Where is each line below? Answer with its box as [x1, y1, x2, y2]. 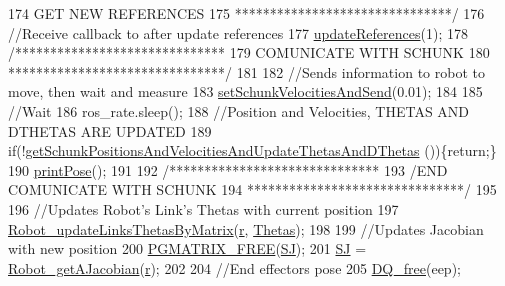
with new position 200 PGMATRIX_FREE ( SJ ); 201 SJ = [8, 238, 367, 259]
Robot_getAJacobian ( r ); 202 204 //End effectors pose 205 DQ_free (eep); [8, 257, 461, 278]
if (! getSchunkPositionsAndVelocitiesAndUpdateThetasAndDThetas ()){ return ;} [8, 140, 497, 161]
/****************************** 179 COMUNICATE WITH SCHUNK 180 [8, 42, 490, 63]
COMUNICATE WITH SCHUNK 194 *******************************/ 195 [8, 179, 497, 200]
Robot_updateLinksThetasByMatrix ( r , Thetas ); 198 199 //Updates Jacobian [8, 218, 484, 239]
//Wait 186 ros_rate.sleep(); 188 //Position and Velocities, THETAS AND [8, 100, 470, 121]
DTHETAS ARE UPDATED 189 [8, 120, 212, 141]
